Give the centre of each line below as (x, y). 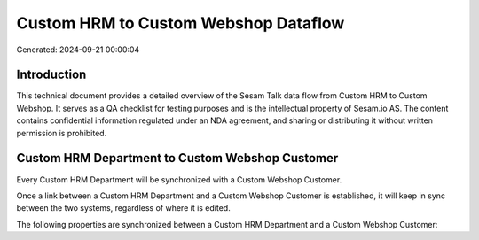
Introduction (51, 75)
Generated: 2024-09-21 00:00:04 (78, 50)
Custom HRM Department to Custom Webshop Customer (177, 158)
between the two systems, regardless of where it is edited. (123, 208)
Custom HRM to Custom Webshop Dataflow (181, 23)
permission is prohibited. (62, 133)
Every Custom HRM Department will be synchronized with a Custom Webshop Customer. (179, 179)
